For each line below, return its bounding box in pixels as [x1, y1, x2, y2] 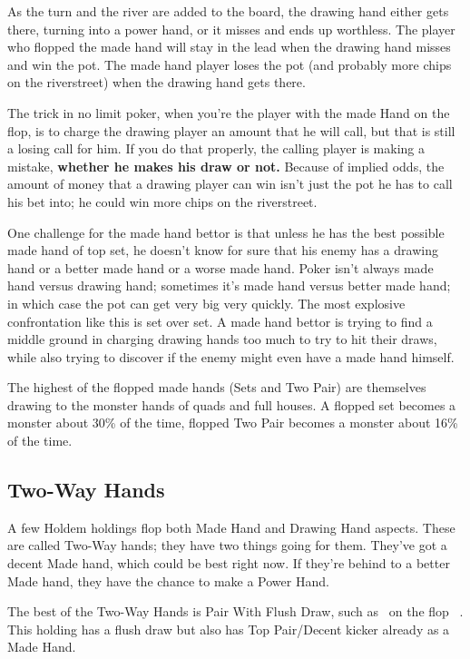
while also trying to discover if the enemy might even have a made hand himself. [7, 347, 455, 366]
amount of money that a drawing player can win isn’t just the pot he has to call [7, 174, 453, 193]
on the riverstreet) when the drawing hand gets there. [7, 73, 306, 92]
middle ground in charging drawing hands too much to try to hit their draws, [7, 329, 437, 349]
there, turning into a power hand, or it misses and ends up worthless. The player [7, 19, 455, 38]
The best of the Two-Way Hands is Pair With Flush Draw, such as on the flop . [7, 602, 464, 621]
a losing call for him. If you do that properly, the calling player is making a [7, 139, 426, 158]
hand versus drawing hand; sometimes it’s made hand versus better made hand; [7, 276, 451, 295]
